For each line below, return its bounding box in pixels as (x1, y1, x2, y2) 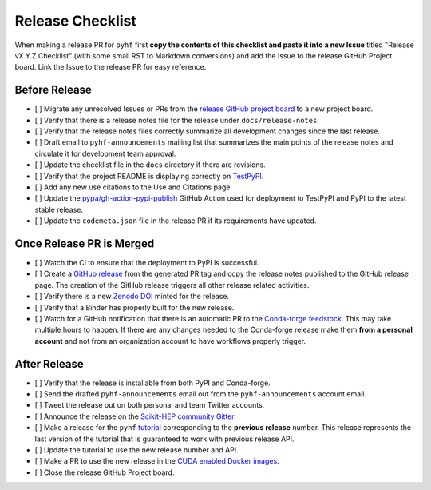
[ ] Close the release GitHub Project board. (34, 468, 175, 477)
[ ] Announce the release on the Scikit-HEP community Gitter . (34, 412, 236, 421)
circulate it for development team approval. (34, 149, 176, 158)
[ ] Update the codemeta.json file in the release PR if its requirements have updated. (34, 216, 317, 225)
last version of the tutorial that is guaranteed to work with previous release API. (34, 434, 295, 444)
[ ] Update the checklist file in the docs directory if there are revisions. (34, 160, 267, 169)
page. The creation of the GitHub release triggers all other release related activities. (34, 280, 310, 289)
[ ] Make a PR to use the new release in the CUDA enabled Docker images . (34, 456, 279, 466)
